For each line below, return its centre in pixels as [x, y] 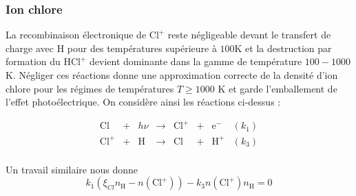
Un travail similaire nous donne [72, 169]
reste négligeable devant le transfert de [249, 35]
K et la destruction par [283, 48]
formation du [33, 61]
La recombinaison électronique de [76, 35]
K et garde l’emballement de [278, 88]
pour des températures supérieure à [142, 48]
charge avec [30, 48]
